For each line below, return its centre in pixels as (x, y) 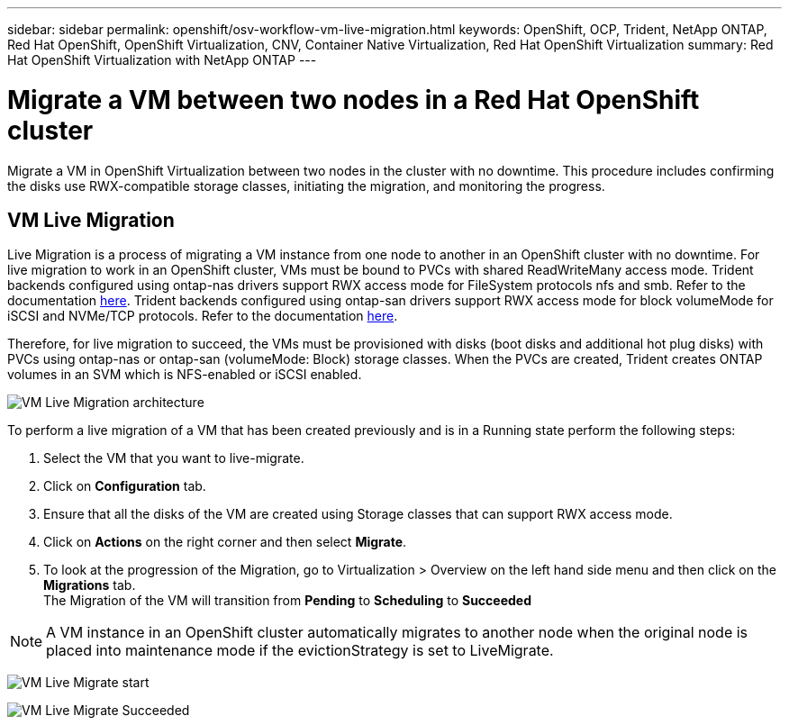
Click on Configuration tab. (125, 486)
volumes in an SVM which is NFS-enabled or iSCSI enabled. (185, 375)
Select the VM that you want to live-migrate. (174, 458)
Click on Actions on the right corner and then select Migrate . (225, 542)
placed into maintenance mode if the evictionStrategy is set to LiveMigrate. (300, 651)
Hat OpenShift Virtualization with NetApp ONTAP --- (162, 60)
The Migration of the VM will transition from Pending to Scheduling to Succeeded (288, 601)
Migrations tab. (90, 585)
